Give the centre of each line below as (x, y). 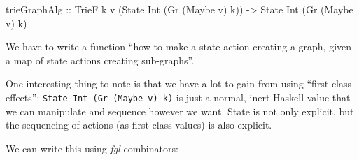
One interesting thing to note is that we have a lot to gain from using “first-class (179, 83)
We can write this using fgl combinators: (92, 148)
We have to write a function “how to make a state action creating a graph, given (179, 46)
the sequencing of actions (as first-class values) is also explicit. (139, 125)
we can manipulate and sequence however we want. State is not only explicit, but (180, 111)
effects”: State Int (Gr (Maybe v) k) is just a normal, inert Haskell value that (178, 97)
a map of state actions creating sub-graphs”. (100, 60)
